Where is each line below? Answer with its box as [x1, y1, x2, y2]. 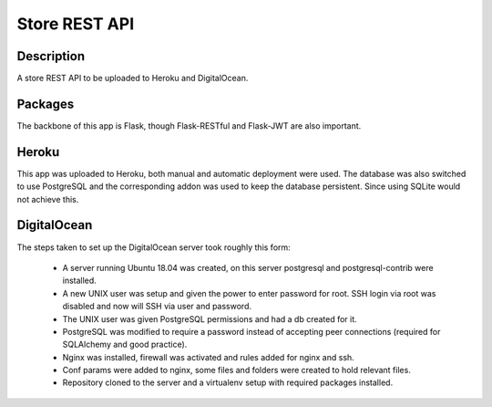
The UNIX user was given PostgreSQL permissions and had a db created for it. [62, 313, 357, 324]
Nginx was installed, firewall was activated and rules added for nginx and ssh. [62, 351, 354, 362]
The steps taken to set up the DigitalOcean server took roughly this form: [16, 242, 291, 253]
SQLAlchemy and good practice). [62, 339, 188, 350]
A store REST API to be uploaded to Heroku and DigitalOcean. [16, 73, 249, 84]
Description [16, 48, 86, 64]
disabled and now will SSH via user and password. [62, 301, 252, 312]
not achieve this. [16, 193, 79, 204]
